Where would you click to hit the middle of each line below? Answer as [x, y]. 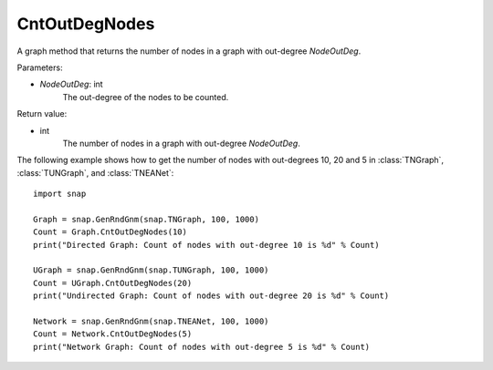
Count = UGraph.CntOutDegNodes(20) [113, 283]
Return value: [42, 114]
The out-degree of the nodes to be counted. [146, 97]
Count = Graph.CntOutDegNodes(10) [110, 232]
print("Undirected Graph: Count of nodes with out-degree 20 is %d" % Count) [211, 296]
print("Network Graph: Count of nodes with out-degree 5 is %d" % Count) [202, 347]
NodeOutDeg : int [72, 84]
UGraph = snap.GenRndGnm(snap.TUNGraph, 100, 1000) [151, 270]
